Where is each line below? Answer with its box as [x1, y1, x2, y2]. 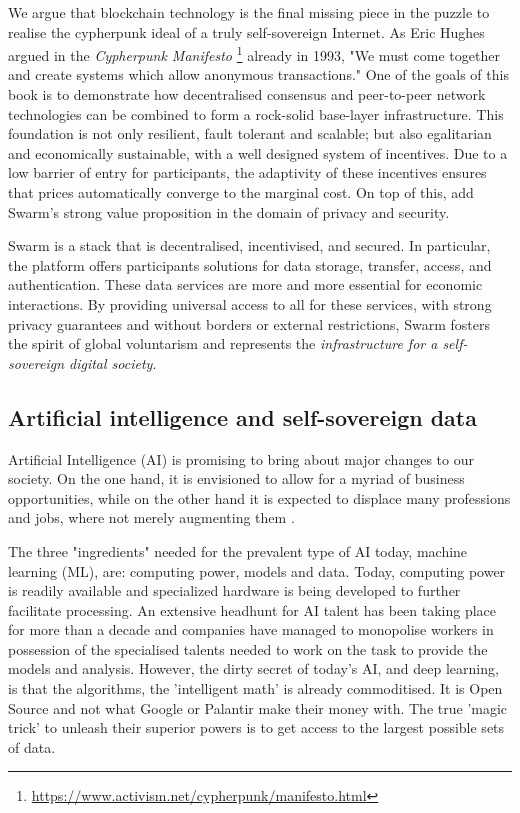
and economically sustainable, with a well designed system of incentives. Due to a [8, 142, 508, 163]
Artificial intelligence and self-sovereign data [8, 401, 477, 432]
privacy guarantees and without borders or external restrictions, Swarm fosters [8, 313, 490, 334]
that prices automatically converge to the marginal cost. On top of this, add [8, 182, 474, 202]
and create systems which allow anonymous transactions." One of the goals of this [8, 64, 509, 85]
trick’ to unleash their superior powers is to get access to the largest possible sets [8, 717, 505, 738]
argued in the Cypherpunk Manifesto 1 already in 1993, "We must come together [8, 42, 500, 65]
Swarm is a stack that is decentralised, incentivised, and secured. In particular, [8, 235, 491, 256]
